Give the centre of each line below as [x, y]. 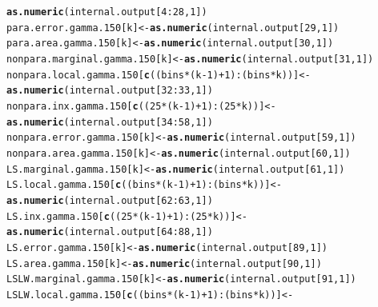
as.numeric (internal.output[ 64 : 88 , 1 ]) [110, 232]
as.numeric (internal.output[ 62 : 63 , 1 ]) [110, 200]
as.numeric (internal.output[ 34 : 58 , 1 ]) [110, 122]
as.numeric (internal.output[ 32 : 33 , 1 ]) [110, 91]
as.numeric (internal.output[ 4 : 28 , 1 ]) [107, 12]
